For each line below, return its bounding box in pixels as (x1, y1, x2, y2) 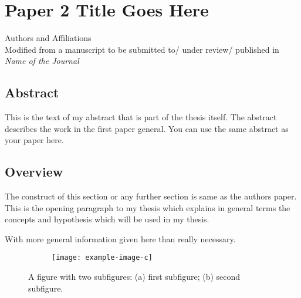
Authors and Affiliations (5, 32, 92, 44)
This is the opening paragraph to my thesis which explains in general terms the (5, 201, 290, 214)
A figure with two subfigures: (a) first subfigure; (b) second (28, 270, 241, 283)
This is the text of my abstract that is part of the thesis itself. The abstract (5, 111, 277, 123)
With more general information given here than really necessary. (5, 232, 236, 245)
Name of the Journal (5, 55, 79, 67)
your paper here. (5, 134, 64, 146)
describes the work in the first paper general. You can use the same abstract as (5, 122, 289, 134)
